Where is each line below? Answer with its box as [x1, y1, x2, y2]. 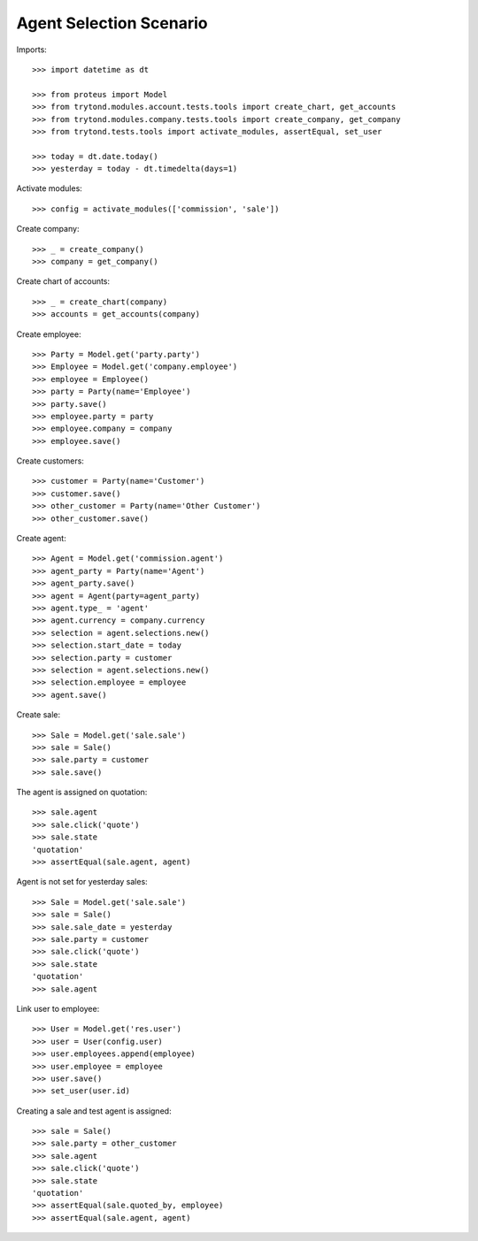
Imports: [16, 44, 48, 55]
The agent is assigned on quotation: [16, 787, 148, 798]
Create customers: [16, 456, 84, 466]
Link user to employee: [16, 1003, 100, 1014]
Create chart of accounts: [16, 276, 111, 287]
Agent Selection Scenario [16, 13, 208, 33]
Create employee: [16, 328, 81, 340]
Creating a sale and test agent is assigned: [16, 1106, 172, 1116]
